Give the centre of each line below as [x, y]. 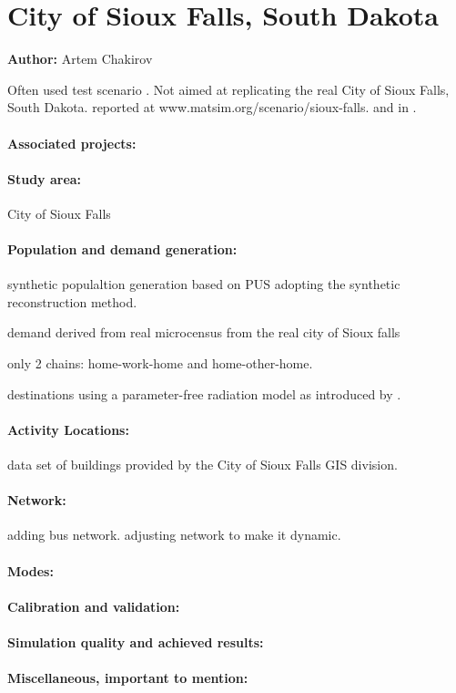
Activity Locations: [68, 429]
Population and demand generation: [122, 249]
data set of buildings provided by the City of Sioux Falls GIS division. [203, 465]
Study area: [45, 178]
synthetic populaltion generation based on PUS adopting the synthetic [204, 284]
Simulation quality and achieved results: [136, 642]
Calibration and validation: [94, 606]
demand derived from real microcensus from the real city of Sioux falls [204, 332]
